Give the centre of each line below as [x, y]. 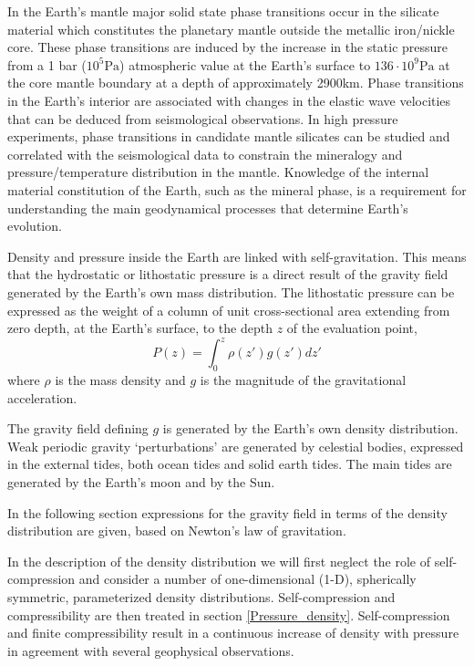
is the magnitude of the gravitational [303, 379]
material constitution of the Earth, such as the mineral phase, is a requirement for [237, 189]
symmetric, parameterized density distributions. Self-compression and [201, 596]
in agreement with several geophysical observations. [151, 650]
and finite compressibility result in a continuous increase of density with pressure [233, 633]
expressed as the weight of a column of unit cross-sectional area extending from [229, 310]
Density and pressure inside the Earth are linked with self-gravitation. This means [237, 256]
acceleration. [42, 397]
